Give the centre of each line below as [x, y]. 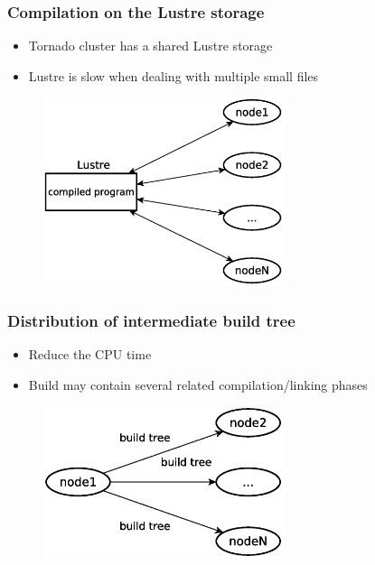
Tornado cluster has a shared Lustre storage [150, 46]
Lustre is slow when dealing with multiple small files [173, 75]
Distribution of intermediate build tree [151, 320]
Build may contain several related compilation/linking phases [198, 384]
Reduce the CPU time [90, 353]
